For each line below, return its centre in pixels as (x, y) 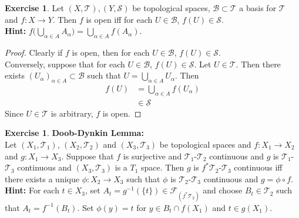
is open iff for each (119, 19)
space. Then (163, 167)
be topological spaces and (205, 144)
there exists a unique (42, 178)
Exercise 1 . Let (34, 8)
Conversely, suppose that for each (65, 64)
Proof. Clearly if (34, 52)
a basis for (258, 8)
